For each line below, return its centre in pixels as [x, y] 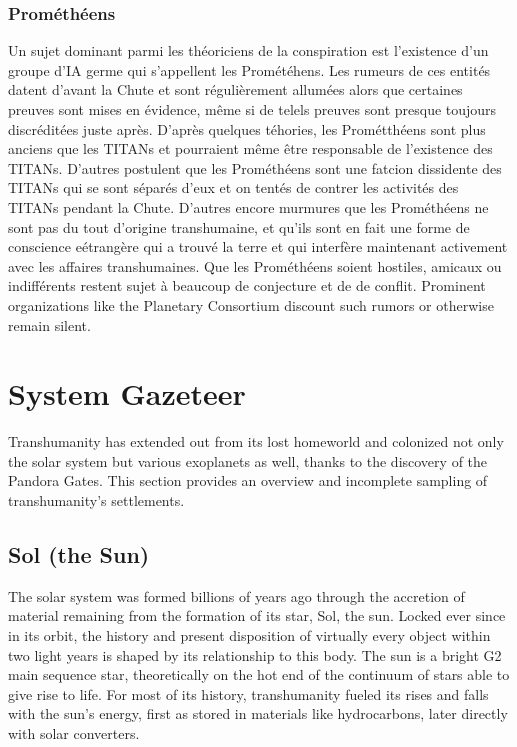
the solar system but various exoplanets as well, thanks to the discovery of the [248, 460]
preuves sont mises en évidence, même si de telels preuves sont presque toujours [252, 109]
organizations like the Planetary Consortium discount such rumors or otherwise [251, 304]
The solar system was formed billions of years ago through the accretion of [236, 595]
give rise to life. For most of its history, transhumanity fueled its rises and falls [248, 693]
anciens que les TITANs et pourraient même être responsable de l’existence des [250, 148]
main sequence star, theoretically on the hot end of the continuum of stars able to [259, 674]
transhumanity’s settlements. [96, 500]
